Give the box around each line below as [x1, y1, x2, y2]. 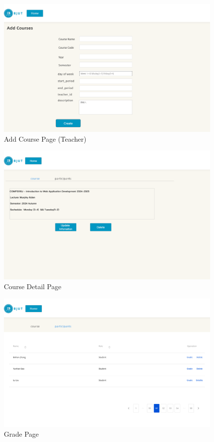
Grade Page [4, 428, 39, 439]
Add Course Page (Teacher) [4, 133, 87, 144]
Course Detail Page [4, 281, 61, 291]
